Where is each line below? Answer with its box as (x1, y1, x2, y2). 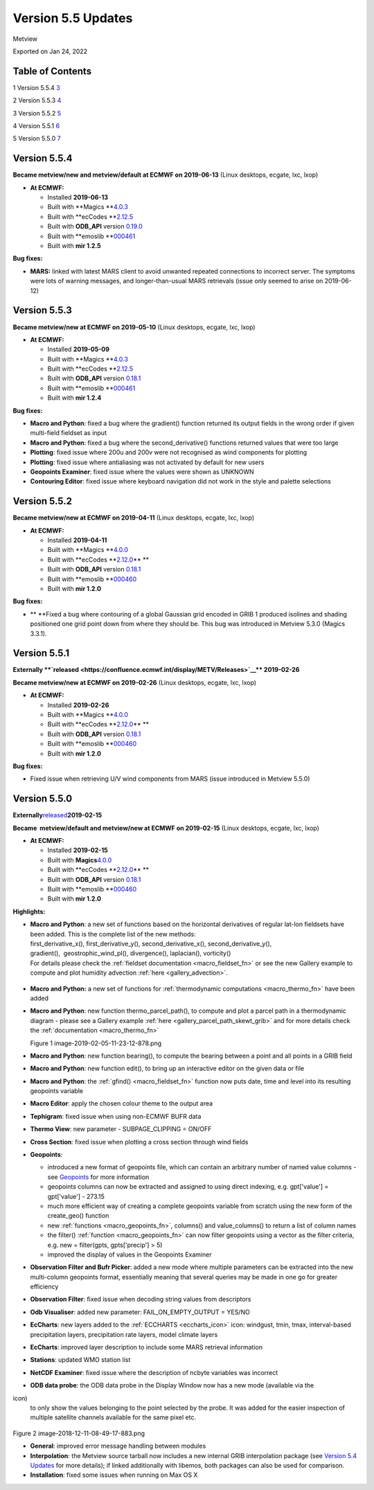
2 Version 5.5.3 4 (12, 96, 62, 105)
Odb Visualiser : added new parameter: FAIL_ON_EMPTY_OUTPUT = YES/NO (30, 1308, 251, 1316)
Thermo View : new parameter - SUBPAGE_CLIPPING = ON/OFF (30, 1125, 212, 1133)
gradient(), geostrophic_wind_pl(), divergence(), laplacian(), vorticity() (30, 949, 231, 957)
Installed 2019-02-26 (47, 700, 109, 709)
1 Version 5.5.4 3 (12, 83, 60, 91)
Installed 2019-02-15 (47, 846, 108, 855)
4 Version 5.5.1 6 (12, 122, 60, 130)
